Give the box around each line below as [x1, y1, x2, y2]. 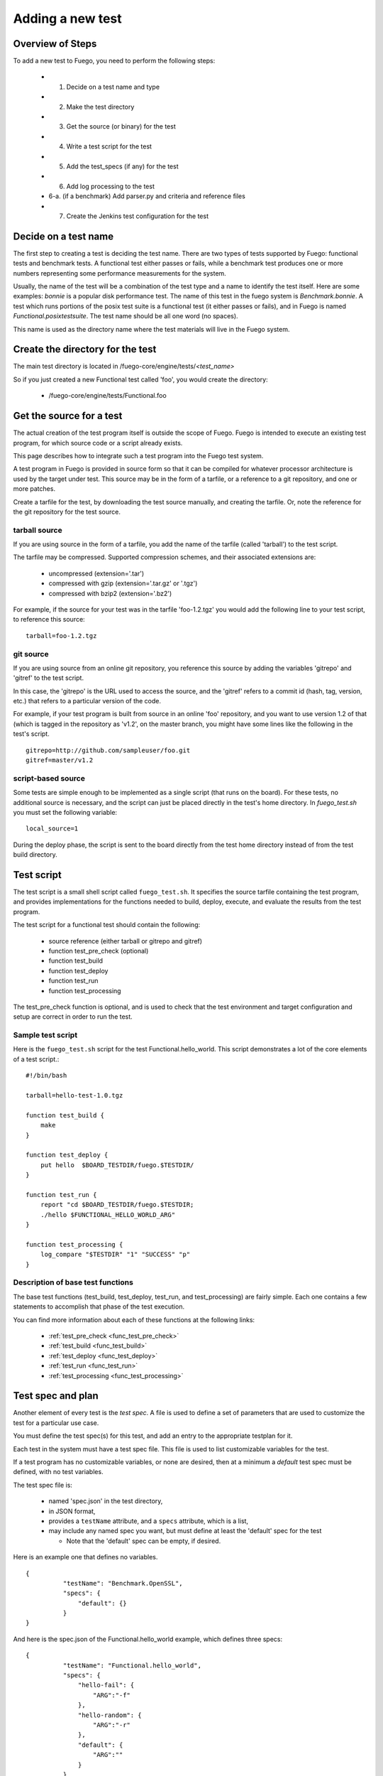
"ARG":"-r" [92, 1721, 131, 1729]
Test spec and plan [13, 1390, 99, 1402]
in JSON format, [48, 1507, 96, 1515]
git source [13, 649, 49, 659]
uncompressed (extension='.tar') [48, 569, 145, 578]
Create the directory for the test [13, 343, 157, 355]
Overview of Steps [13, 38, 97, 50]
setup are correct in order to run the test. [13, 1012, 133, 1021]
